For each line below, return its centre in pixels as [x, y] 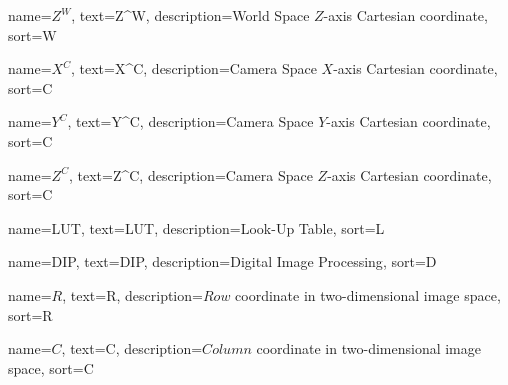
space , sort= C [51, 367]
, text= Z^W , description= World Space [190, 15]
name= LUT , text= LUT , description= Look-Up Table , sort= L [196, 227]
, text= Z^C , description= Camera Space [190, 174]
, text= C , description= [132, 348]
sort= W [32, 34]
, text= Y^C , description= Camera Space [190, 121]
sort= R [30, 314]
